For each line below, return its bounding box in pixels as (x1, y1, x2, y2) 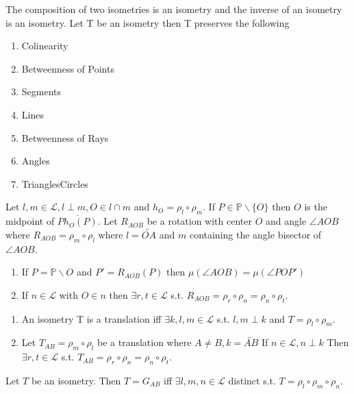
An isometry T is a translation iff (21, 311, 162, 325)
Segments (21, 84, 62, 99)
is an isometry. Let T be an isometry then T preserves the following (5, 15, 290, 29)
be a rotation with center (147, 214, 252, 228)
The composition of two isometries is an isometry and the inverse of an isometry (5, 2, 342, 16)
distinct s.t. (228, 373, 276, 387)
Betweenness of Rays (21, 130, 109, 145)
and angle (265, 214, 307, 228)
